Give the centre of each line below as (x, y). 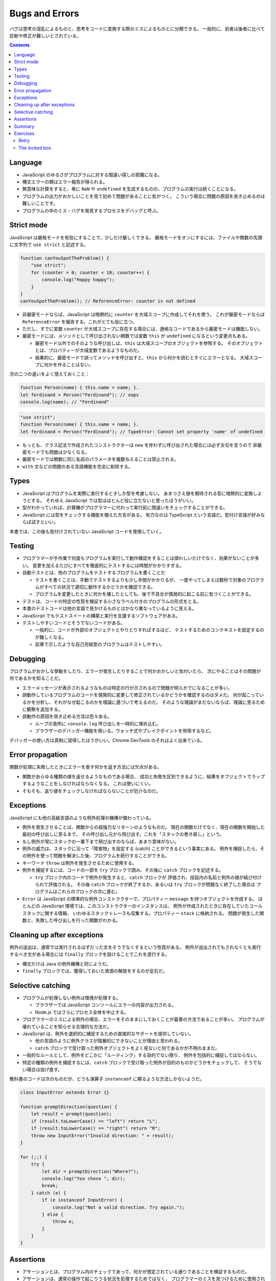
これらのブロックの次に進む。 (88, 892)
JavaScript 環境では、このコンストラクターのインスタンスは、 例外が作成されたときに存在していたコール (152, 906)
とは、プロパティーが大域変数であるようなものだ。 (89, 350)
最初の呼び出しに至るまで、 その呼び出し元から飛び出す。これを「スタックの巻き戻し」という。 (123, 834)
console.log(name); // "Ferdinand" (65, 402)
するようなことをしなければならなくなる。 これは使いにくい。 (88, 783)
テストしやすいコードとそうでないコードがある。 (74, 623)
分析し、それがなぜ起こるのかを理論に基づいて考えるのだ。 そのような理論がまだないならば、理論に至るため (150, 702)
